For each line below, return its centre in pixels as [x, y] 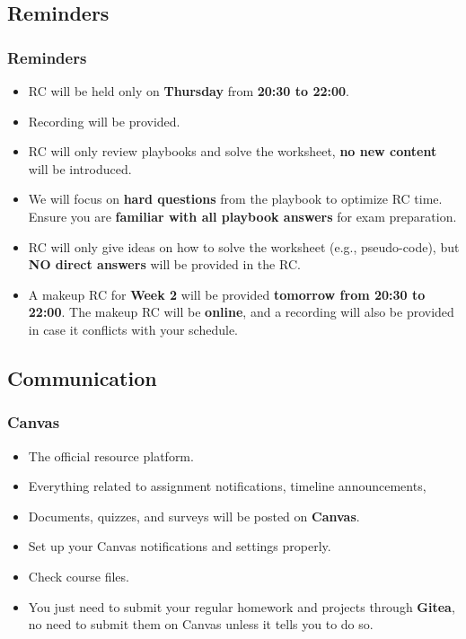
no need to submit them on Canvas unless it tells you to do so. [201, 624]
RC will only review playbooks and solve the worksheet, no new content [233, 151]
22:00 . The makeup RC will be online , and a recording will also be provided [241, 312]
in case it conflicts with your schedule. [133, 329]
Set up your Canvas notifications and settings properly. [180, 546]
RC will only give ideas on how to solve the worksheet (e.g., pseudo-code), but [244, 246]
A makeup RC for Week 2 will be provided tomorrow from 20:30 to [227, 294]
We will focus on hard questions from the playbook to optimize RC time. [235, 199]
